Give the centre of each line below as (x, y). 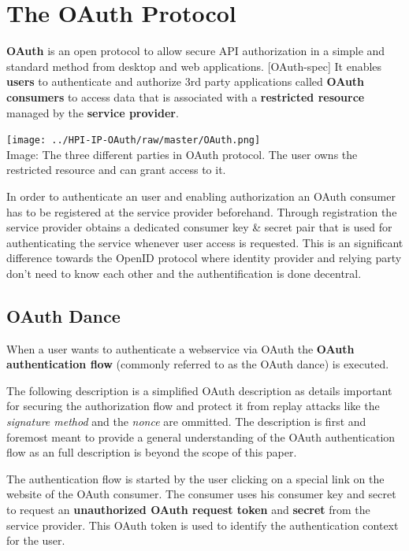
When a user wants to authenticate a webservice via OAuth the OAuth (180, 348)
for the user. (36, 540)
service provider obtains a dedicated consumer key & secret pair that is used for (199, 227)
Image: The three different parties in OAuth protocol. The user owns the (182, 154)
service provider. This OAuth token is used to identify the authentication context (203, 525)
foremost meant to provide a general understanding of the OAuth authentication (201, 436)
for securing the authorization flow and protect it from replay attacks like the (193, 406)
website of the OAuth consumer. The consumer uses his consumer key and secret (201, 494)
